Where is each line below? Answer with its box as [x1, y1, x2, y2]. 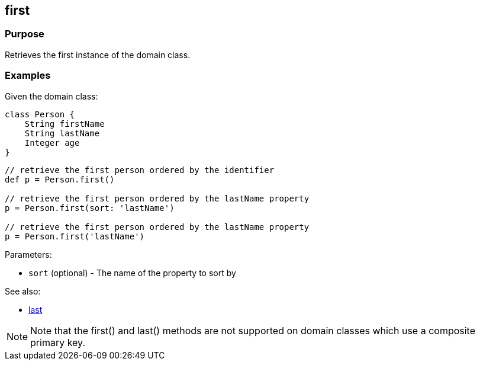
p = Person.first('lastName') [5, 231, 145, 241]
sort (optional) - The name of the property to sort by [28, 267, 236, 278]
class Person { [5, 109, 75, 119]
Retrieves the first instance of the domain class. [5, 49, 191, 60]
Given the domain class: [5, 91, 98, 101]
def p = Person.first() [5, 174, 115, 184]
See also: [5, 286, 41, 296]
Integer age [24, 137, 80, 148]
